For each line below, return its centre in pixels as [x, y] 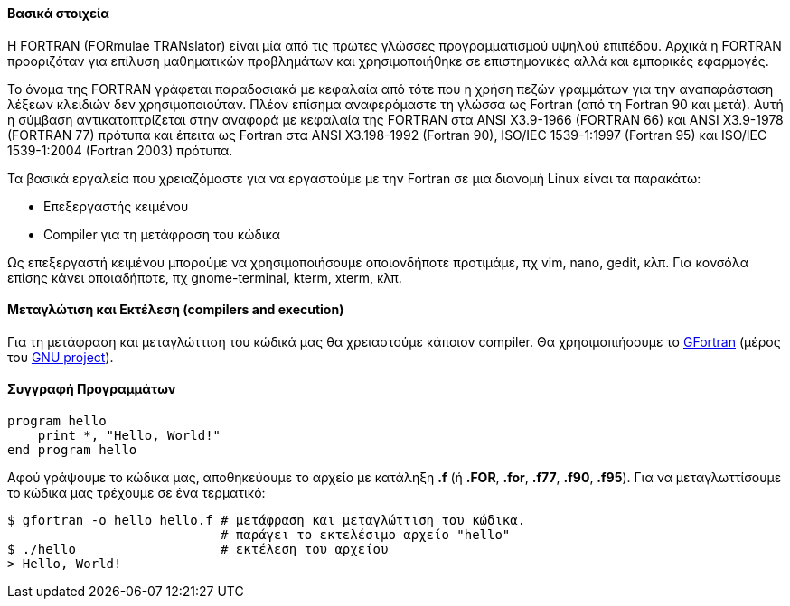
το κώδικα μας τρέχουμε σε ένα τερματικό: [136, 493]
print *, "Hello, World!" [129, 436]
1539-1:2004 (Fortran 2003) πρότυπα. [120, 150]
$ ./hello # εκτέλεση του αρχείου [198, 550]
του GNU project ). [61, 357]
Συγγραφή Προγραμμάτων [92, 389]
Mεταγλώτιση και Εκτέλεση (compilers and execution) [176, 310]
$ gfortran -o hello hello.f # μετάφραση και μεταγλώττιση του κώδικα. [267, 521]
